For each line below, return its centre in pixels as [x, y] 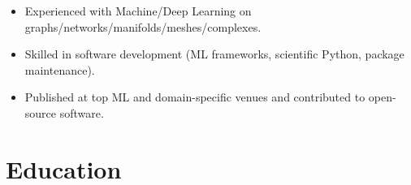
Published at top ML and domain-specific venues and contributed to [195, 97]
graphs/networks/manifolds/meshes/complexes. [143, 26]
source [41, 112]
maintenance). [60, 69]
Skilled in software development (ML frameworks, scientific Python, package [214, 54]
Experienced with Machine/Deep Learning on [138, 11]
